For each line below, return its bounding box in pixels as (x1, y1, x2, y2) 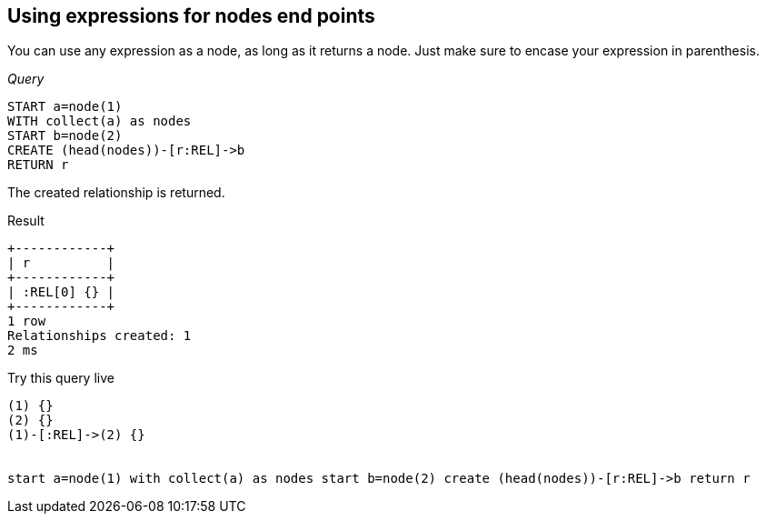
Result (7, 213, 45, 229)
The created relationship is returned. (7, 185, 225, 201)
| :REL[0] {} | (7, 285, 115, 300)
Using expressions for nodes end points (7, 5, 375, 27)
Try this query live (7, 370, 114, 386)
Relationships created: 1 (7, 328, 192, 344)
